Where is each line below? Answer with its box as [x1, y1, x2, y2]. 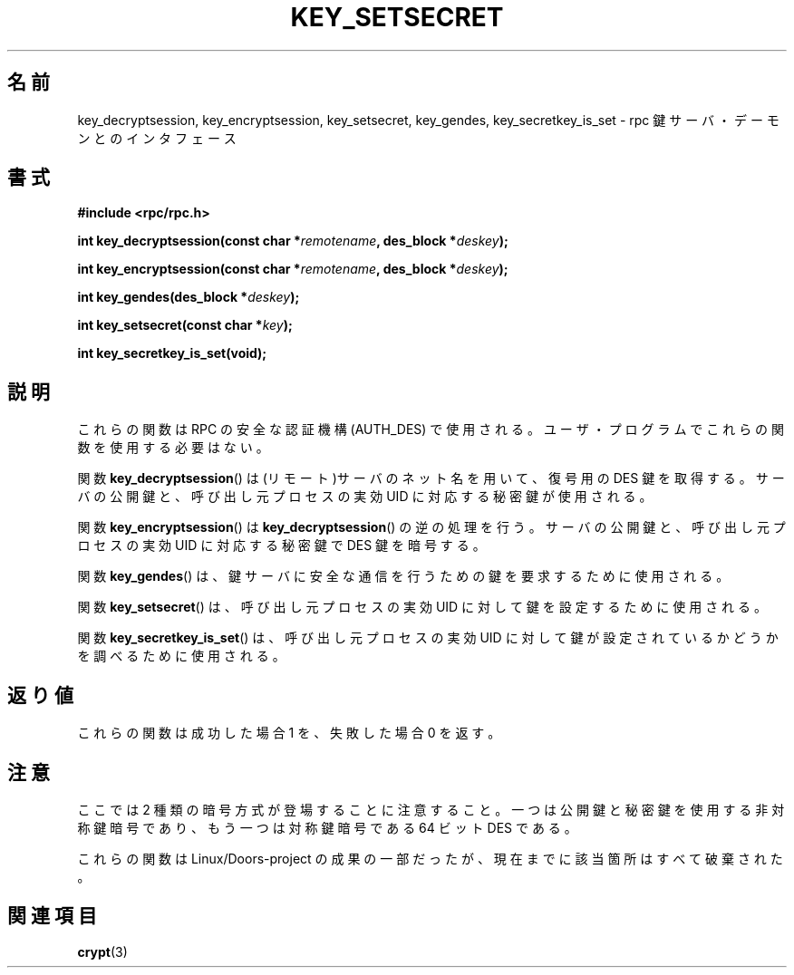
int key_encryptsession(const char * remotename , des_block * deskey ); [77, 261, 508, 277]
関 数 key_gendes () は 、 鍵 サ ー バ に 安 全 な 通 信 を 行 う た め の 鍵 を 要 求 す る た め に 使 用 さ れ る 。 [77, 568, 730, 584]
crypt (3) [77, 943, 128, 960]
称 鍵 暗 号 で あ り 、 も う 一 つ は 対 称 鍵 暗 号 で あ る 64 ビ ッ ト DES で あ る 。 [77, 819, 577, 835]
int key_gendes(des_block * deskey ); [77, 289, 300, 305]
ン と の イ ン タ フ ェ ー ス [77, 130, 237, 146]
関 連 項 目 [7, 904, 97, 928]
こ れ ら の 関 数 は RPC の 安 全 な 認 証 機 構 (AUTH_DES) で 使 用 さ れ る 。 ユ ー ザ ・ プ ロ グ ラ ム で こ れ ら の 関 [77, 421, 785, 438]
